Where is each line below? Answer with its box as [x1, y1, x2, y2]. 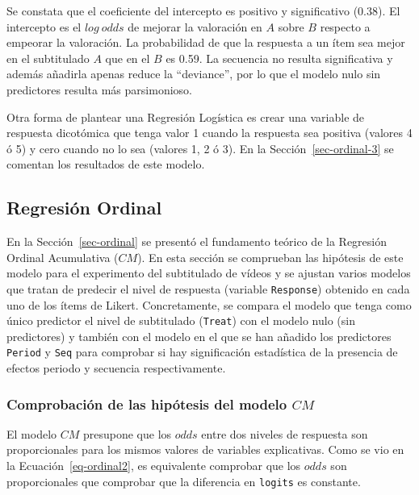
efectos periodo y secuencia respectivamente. [6, 360, 226, 376]
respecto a [320, 18, 371, 35]
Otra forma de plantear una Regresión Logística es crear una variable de [6, 108, 365, 125]
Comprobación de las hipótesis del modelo [6, 393, 287, 414]
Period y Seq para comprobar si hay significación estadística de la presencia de [6, 343, 398, 360]
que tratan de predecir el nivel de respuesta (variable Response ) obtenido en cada [6, 280, 410, 297]
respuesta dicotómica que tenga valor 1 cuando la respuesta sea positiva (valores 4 [6, 124, 413, 141]
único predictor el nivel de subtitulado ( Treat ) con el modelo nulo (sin [6, 312, 355, 329]
